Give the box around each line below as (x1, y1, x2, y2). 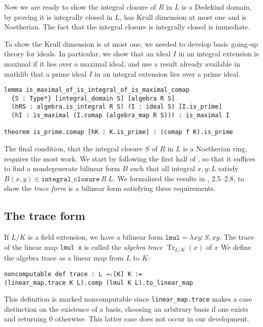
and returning (4, 313, 47, 324)
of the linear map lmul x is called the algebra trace (4, 241, 163, 252)
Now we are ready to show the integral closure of (4, 2, 156, 12)
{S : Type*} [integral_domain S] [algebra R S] (11, 94, 175, 102)
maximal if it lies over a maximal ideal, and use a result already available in (4, 58, 241, 69)
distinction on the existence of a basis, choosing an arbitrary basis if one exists (4, 303, 249, 314)
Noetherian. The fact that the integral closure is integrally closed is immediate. (4, 21, 250, 32)
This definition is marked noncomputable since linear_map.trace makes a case (4, 293, 252, 304)
